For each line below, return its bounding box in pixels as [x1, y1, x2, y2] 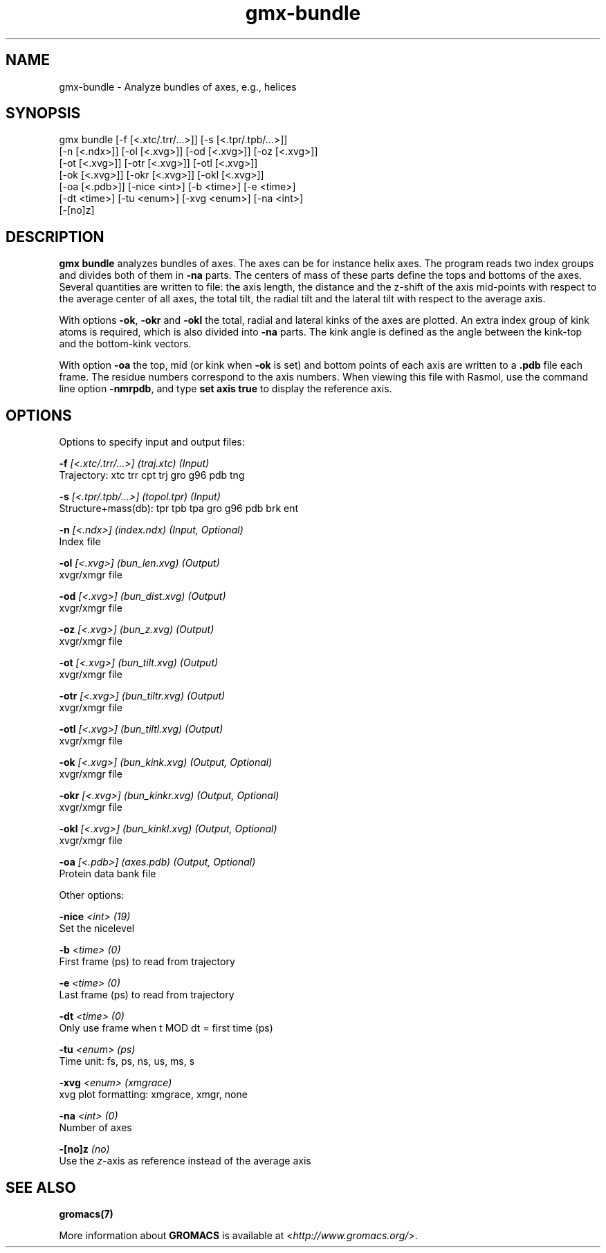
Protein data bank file [59, 868, 156, 880]
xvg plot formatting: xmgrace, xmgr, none [59, 1088, 248, 1101]
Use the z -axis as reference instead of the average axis [59, 1155, 311, 1167]
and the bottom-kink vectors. [59, 338, 192, 350]
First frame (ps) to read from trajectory [59, 955, 235, 968]
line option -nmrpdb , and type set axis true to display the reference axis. [59, 383, 392, 395]
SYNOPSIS [6, 104, 81, 122]
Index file [59, 536, 101, 548]
